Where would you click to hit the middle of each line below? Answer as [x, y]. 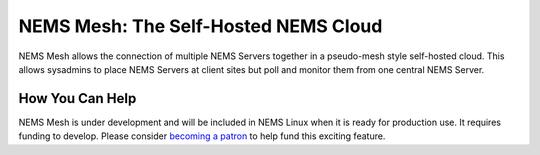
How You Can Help [77, 98]
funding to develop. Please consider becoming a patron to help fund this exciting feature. [202, 136]
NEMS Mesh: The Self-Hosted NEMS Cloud [200, 26]
